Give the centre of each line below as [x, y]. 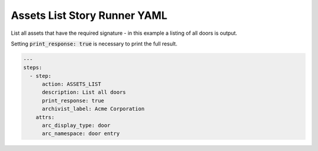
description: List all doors [84, 92]
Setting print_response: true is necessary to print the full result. [94, 44]
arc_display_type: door [76, 126]
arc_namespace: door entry [81, 134]
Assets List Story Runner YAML [89, 15]
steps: [33, 68]
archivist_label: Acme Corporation [93, 109]
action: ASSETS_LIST [72, 84]
